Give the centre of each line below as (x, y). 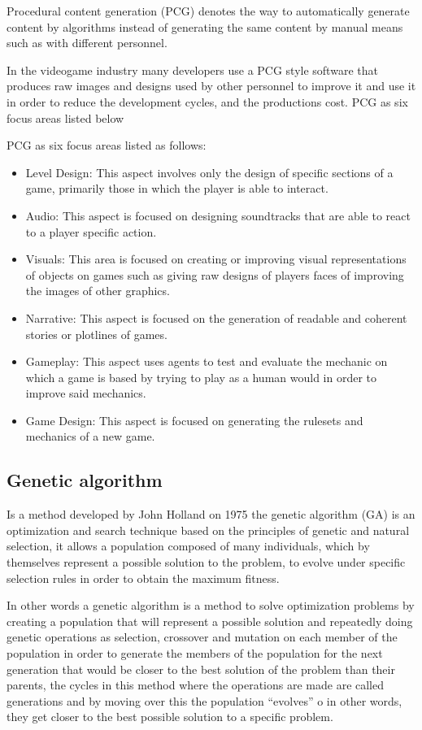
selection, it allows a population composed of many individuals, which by (188, 546)
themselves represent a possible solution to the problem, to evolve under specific (206, 562)
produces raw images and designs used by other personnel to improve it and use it (211, 86)
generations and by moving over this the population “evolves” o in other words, (204, 700)
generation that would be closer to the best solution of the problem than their (201, 669)
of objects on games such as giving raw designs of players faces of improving (215, 274)
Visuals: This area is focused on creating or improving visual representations (216, 259)
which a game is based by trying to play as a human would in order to (201, 377)
